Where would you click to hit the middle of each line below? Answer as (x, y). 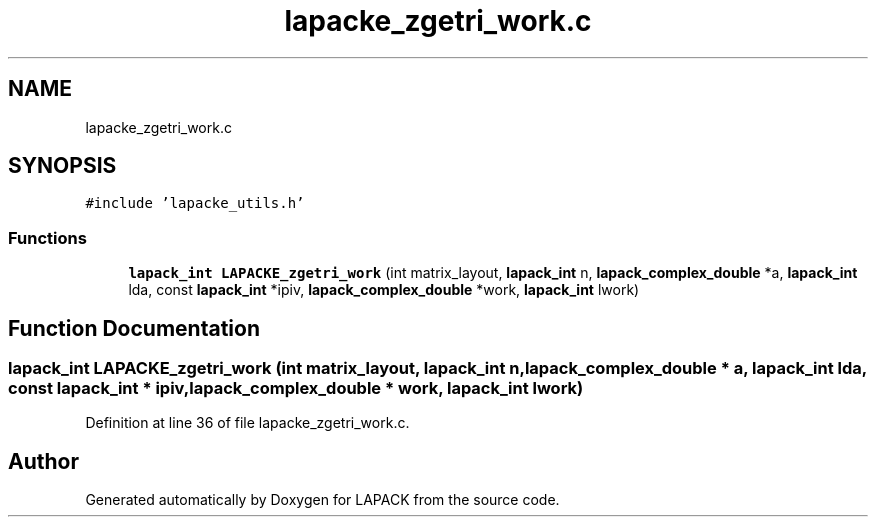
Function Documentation (134, 328)
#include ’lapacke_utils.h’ (195, 203)
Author (43, 461)
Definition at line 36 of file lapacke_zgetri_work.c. (247, 423)
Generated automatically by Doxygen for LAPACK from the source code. (322, 500)
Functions (47, 237)
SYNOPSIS (62, 166)
